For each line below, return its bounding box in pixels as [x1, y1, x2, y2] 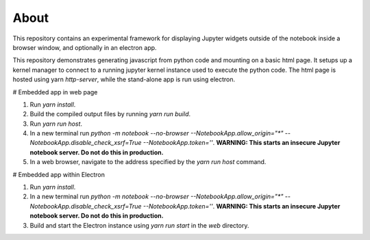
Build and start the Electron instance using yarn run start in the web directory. [29, 221, 249, 229]
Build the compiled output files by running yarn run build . [29, 110, 191, 118]
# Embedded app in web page [12, 88, 98, 96]
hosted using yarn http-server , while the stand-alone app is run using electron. [12, 75, 236, 83]
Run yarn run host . [29, 120, 82, 128]
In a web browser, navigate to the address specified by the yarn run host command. [29, 158, 267, 166]
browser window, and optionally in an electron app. [12, 43, 157, 51]
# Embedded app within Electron [12, 170, 106, 178]
